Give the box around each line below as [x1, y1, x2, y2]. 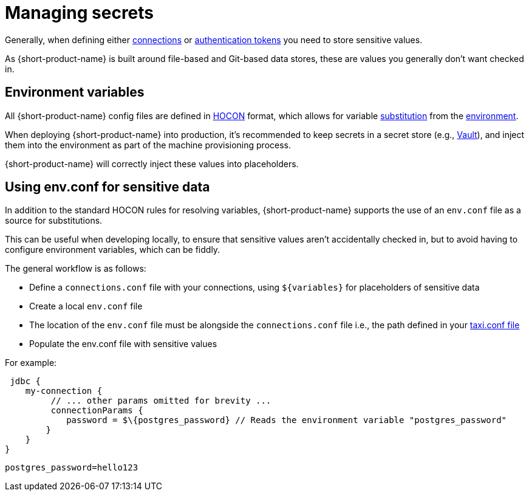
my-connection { [25, 386, 103, 396]
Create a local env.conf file [29, 301, 143, 312]
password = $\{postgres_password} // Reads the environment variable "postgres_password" [66, 415, 507, 425]
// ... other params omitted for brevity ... [50, 396, 271, 406]
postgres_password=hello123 [5, 463, 138, 473]
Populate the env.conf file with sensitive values [29, 339, 217, 350]
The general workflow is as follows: [5, 263, 146, 274]
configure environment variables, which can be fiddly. [5, 244, 220, 255]
